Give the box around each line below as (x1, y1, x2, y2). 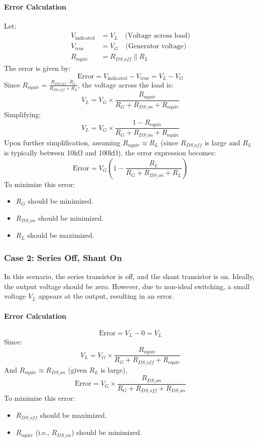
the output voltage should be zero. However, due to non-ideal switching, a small (4, 281, 250, 291)
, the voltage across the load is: (78, 79, 174, 90)
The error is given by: (4, 62, 71, 73)
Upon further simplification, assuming (4, 137, 120, 147)
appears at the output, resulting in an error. (38, 291, 174, 301)
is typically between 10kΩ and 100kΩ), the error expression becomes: (4, 147, 216, 158)
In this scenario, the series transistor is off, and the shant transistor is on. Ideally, (4, 271, 254, 282)
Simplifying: (4, 109, 41, 120)
